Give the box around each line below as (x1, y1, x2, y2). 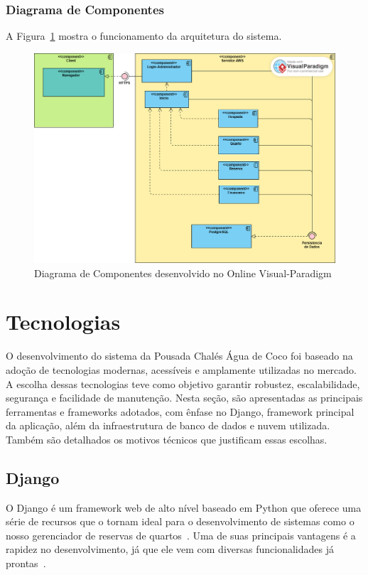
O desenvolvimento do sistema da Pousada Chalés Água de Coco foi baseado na (6, 348, 353, 363)
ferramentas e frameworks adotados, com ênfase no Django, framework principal (6, 404, 355, 419)
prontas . (6, 556, 46, 571)
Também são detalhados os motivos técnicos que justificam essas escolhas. (6, 431, 328, 446)
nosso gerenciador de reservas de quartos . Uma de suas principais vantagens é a (6, 527, 356, 542)
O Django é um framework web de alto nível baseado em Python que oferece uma (6, 500, 362, 515)
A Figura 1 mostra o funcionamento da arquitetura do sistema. (6, 28, 282, 43)
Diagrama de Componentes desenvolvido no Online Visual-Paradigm (34, 265, 332, 280)
